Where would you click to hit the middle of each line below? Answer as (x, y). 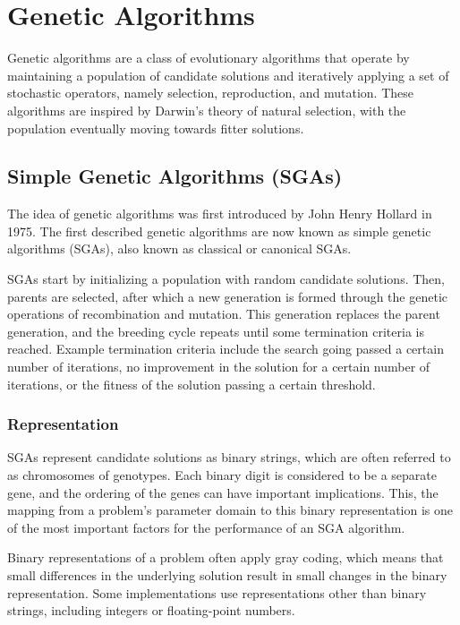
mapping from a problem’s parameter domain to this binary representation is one (230, 510)
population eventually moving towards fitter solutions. (156, 128)
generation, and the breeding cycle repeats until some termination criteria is (216, 331)
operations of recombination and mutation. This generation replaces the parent (224, 314)
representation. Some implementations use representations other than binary (217, 592)
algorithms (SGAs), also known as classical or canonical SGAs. (179, 248)
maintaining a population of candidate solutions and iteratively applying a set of (228, 75)
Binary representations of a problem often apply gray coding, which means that (226, 557)
